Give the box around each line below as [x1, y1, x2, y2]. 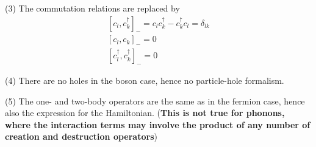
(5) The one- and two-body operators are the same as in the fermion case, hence [5, 94, 305, 107]
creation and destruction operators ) [5, 130, 157, 143]
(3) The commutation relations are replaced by [5, 2, 180, 14]
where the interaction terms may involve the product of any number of [5, 118, 311, 131]
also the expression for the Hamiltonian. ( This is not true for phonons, [5, 106, 285, 119]
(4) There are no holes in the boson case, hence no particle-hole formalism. [5, 74, 284, 87]
